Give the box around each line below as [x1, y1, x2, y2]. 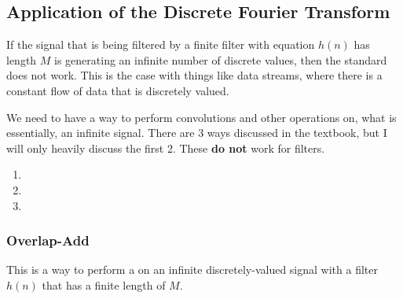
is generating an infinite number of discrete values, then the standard [54, 51, 387, 68]
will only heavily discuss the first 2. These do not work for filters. [6, 139, 325, 156]
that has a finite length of [42, 276, 166, 293]
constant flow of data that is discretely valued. [6, 82, 229, 98]
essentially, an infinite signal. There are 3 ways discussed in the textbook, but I [6, 124, 387, 141]
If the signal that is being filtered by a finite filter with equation [6, 36, 315, 53]
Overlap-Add [6, 231, 90, 250]
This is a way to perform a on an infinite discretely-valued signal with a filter [6, 261, 378, 278]
